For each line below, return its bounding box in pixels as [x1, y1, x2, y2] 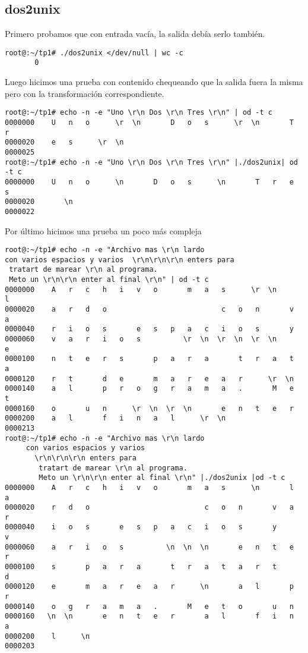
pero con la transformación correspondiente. [5, 87, 164, 99]
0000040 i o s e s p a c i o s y [5, 523, 277, 532]
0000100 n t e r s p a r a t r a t [5, 354, 294, 363]
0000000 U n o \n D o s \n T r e [5, 177, 294, 186]
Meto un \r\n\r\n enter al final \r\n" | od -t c [9, 275, 209, 284]
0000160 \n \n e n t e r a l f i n [5, 612, 294, 621]
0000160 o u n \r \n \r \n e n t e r [5, 404, 294, 413]
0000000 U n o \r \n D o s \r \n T [5, 118, 294, 127]
